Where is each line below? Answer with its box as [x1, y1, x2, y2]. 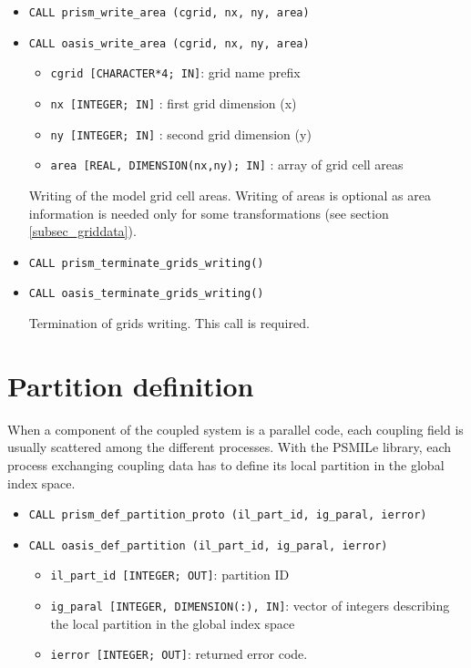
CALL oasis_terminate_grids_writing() [28, 287, 264, 301]
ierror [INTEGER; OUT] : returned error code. [50, 644, 308, 663]
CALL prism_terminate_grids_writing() [28, 256, 264, 270]
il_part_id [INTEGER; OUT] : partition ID [50, 565, 290, 584]
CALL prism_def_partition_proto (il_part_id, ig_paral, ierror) [28, 509, 427, 522]
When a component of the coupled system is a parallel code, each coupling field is [7, 419, 464, 438]
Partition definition [7, 366, 254, 404]
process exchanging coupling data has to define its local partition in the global [7, 455, 445, 474]
